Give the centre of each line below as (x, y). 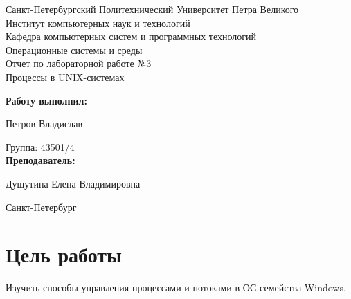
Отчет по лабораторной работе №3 (79, 63)
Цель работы (64, 254)
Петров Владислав (44, 124)
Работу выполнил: (46, 100)
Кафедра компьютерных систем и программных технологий (131, 36)
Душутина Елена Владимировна (73, 183)
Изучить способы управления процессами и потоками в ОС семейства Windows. (176, 288)
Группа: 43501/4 (40, 146)
